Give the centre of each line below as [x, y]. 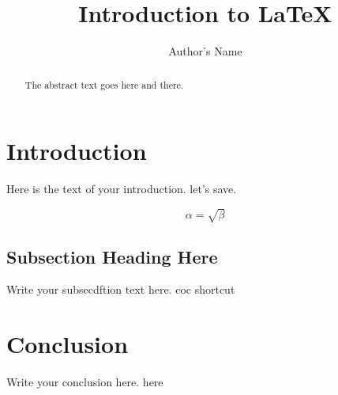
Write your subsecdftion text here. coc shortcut [121, 289]
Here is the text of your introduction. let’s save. [122, 189]
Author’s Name [205, 51]
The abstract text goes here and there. [104, 84]
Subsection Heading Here [112, 256]
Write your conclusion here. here [85, 382]
